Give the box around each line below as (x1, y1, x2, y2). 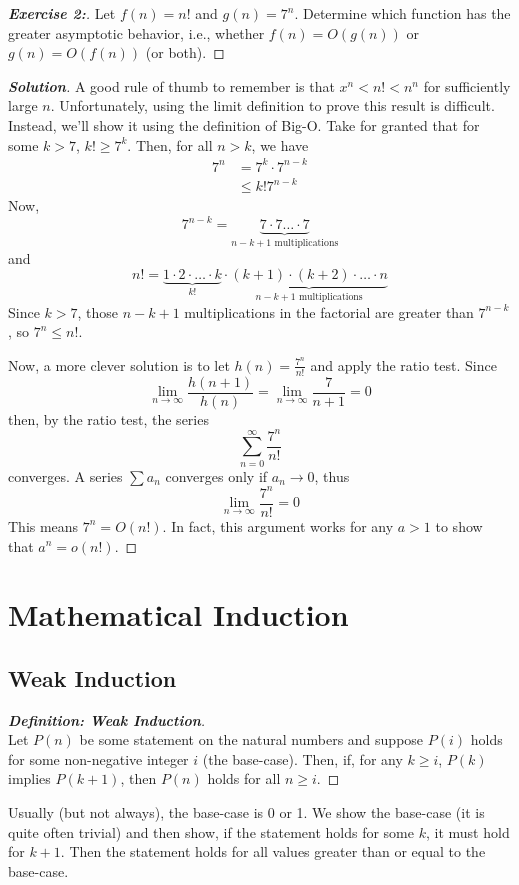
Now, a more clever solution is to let (8, 354, 230, 375)
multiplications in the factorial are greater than (184, 301, 474, 322)
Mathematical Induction (8, 594, 349, 635)
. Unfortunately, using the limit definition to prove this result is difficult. (50, 95, 495, 116)
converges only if (165, 465, 268, 486)
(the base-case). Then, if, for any (202, 748, 403, 769)
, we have (251, 134, 309, 155)
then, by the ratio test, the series (8, 408, 209, 429)
